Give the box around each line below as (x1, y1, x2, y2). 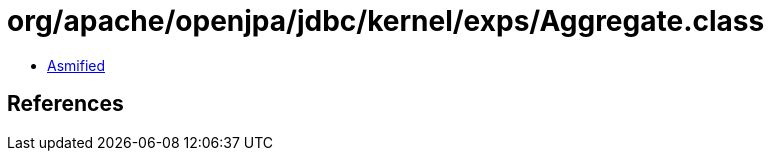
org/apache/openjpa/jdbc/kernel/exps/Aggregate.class (7, 4, 765, 38)
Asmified (47, 56, 106, 74)
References (7, 91, 124, 117)
